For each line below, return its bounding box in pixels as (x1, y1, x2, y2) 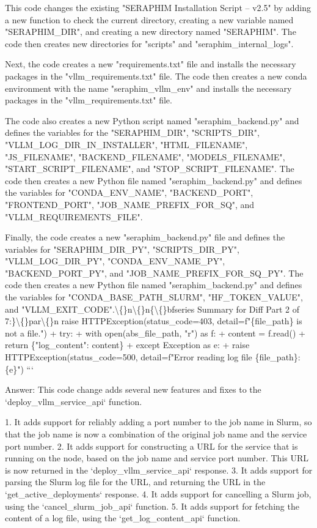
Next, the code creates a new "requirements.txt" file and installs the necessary (5, 58, 296, 70)
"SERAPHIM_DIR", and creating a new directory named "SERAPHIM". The (5, 25, 296, 38)
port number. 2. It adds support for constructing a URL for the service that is (5, 439, 298, 452)
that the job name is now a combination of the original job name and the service (5, 428, 307, 440)
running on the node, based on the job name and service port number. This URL (5, 452, 309, 464)
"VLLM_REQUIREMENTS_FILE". (5, 210, 143, 223)
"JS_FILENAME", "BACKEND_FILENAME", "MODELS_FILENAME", (5, 150, 285, 163)
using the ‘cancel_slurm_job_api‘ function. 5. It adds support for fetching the (5, 499, 299, 512)
